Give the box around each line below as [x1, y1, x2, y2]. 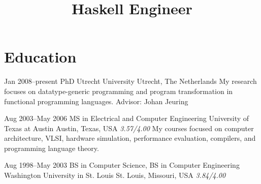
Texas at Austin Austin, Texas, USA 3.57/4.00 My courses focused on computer [4, 122, 254, 133]
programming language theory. [4, 142, 99, 153]
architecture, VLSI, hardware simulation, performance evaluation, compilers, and [4, 133, 256, 143]
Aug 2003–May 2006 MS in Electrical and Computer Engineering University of [4, 113, 249, 124]
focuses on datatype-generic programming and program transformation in [4, 85, 233, 96]
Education [4, 46, 77, 67]
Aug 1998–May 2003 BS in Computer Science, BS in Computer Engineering [4, 160, 240, 170]
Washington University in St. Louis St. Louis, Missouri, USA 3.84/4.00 [4, 170, 226, 180]
